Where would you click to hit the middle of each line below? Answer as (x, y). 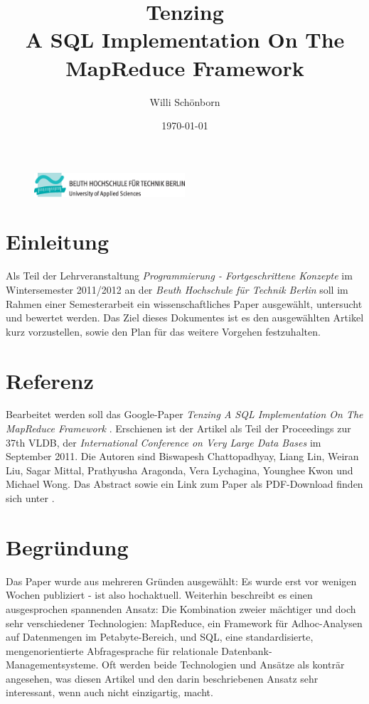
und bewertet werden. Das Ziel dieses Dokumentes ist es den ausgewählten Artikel (185, 318)
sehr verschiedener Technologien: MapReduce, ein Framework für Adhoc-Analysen (184, 623)
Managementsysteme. (52, 665)
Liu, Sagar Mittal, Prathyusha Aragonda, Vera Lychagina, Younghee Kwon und (180, 470)
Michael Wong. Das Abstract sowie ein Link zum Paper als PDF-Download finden (184, 484)
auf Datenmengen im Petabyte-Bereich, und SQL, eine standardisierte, (160, 637)
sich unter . (30, 498)
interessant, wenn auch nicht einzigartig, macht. (109, 692)
